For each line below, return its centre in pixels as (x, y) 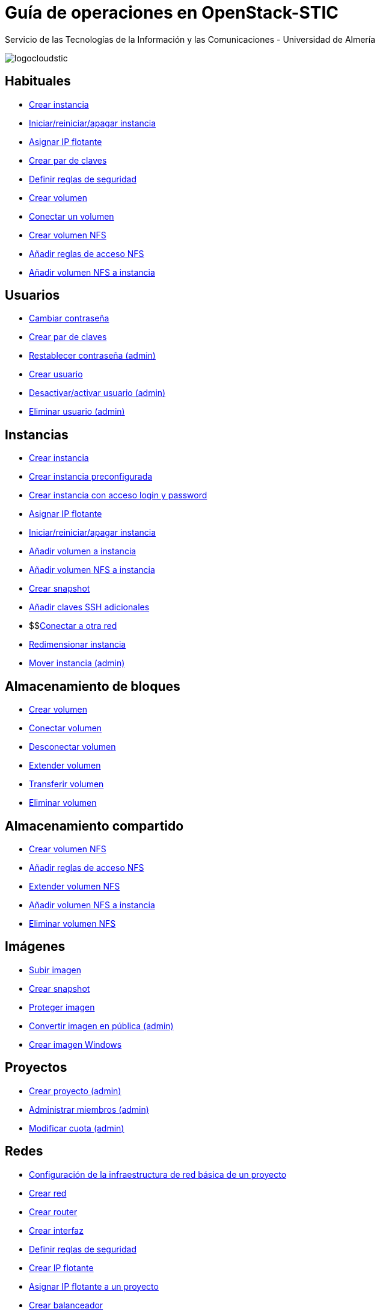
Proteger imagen (62, 1007)
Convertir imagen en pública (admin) (101, 1026)
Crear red (48, 1193)
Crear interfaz (56, 1230)
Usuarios (32, 296)
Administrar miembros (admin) (89, 1109)
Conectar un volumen (72, 216)
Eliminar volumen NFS (72, 923)
